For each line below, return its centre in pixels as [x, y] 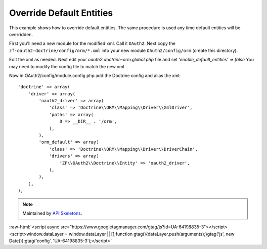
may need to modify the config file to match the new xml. [67, 66]
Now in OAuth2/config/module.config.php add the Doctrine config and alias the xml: [95, 75]
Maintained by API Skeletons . [52, 213]
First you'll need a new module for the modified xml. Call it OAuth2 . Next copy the [92, 43]
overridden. [21, 34]
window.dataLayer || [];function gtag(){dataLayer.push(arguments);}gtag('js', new [152, 234]
